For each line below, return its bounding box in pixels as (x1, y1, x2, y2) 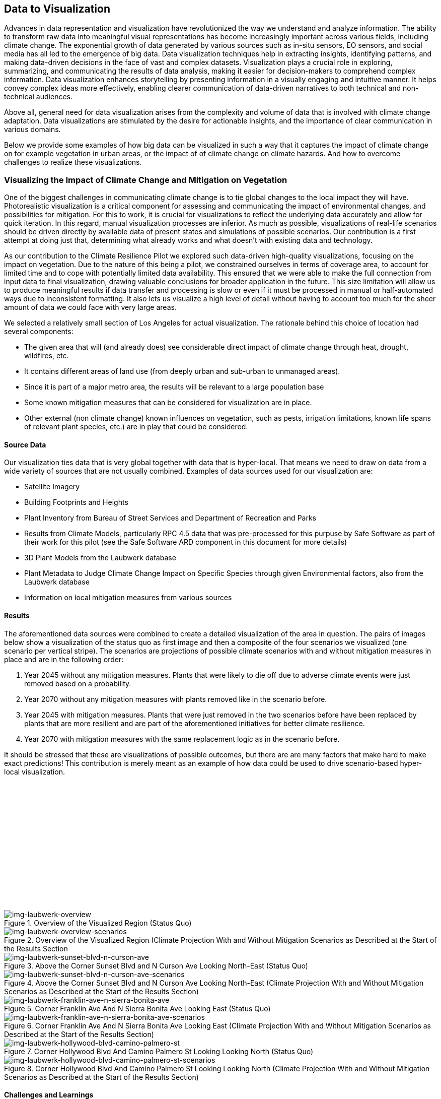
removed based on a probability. (24, 679, 131, 688)
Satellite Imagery (24, 482, 80, 491)
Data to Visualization (4, 3, 110, 15)
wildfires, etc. (24, 351, 69, 360)
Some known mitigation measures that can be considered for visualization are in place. (24, 398, 312, 407)
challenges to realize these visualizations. (4, 158, 142, 167)
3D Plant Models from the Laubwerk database (24, 553, 176, 562)
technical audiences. (4, 92, 72, 101)
